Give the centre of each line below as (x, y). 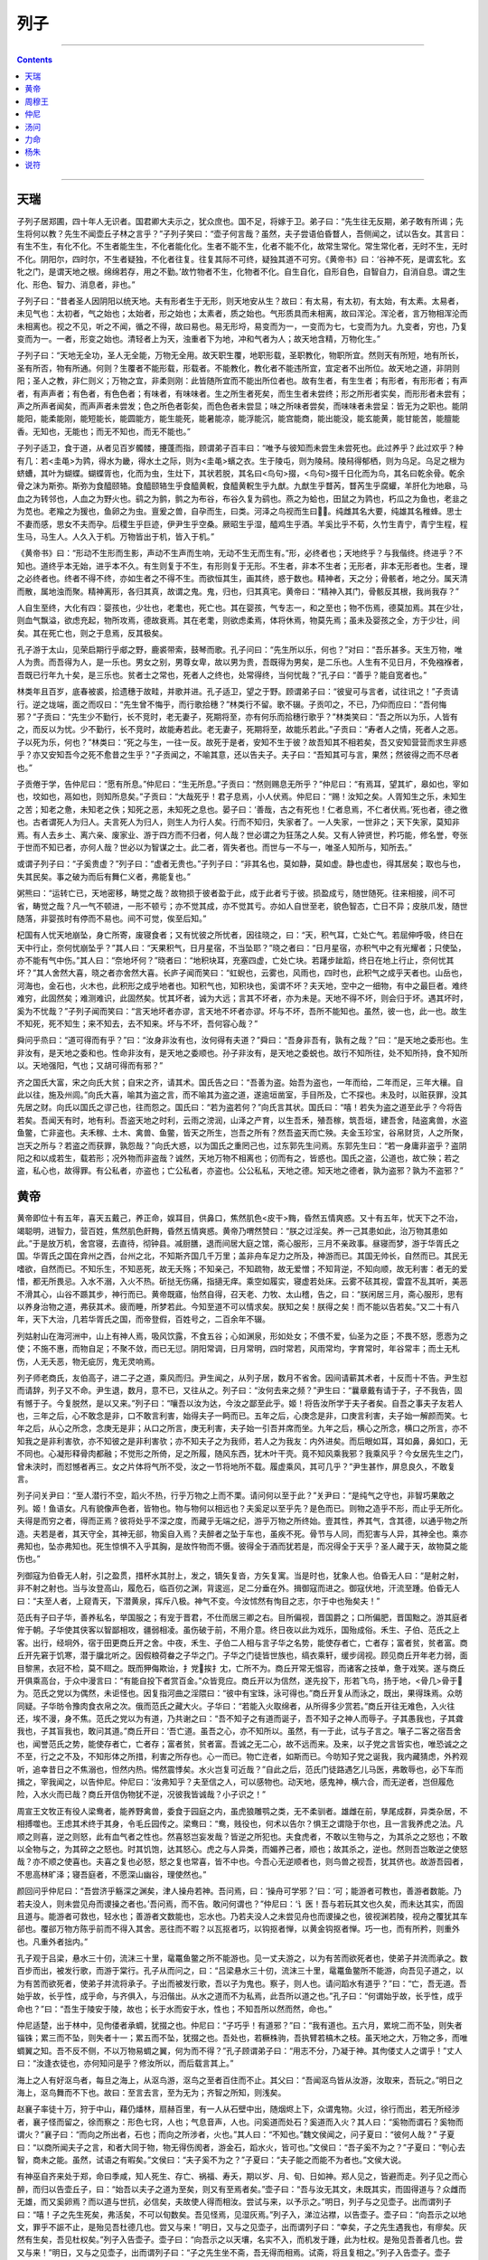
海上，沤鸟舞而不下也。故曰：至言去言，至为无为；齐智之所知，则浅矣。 (151, 2092)
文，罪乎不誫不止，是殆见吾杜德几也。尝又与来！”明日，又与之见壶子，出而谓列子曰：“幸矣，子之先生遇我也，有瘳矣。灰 (242, 2227)
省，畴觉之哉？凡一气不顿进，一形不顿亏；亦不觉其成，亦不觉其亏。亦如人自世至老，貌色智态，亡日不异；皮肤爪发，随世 (242, 906)
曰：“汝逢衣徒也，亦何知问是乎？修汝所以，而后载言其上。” (125, 2063)
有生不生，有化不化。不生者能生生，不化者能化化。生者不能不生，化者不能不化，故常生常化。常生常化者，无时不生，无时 (242, 246)
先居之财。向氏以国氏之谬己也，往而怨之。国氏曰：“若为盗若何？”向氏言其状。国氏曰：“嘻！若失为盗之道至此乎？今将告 (239, 1107)
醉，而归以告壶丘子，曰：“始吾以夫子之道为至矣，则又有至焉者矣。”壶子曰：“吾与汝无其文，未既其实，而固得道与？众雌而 (242, 2189)
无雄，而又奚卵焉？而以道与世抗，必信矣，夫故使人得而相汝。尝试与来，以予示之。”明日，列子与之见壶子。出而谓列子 (234, 2202)
